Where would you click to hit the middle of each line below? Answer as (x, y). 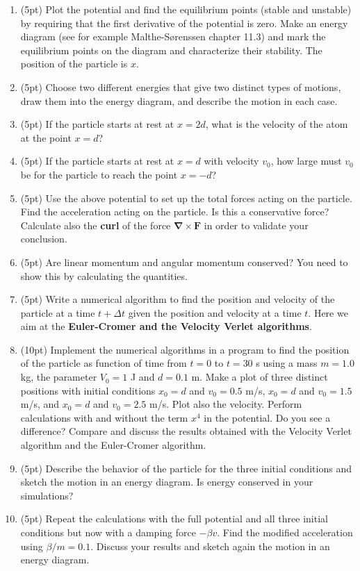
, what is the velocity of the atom (277, 124)
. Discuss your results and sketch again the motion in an (210, 546)
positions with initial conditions (88, 390)
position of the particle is (74, 64)
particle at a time (58, 312)
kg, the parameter (59, 377)
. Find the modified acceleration (285, 532)
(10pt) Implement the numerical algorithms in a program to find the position (185, 349)
